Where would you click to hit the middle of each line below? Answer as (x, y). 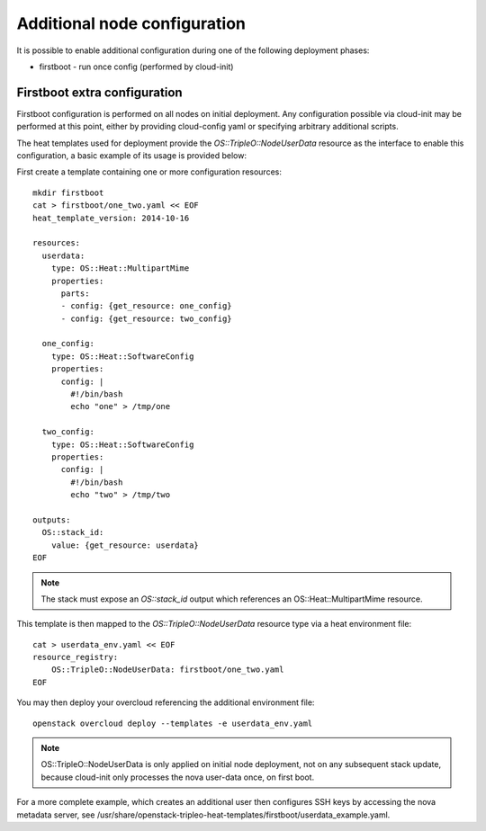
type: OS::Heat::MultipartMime (120, 268)
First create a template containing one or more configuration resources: (149, 172)
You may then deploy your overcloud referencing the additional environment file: (166, 702)
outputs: (52, 520)
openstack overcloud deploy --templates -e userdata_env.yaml (173, 723)
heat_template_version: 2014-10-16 (111, 218)
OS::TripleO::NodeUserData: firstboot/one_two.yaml (167, 670)
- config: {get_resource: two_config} (147, 318)
